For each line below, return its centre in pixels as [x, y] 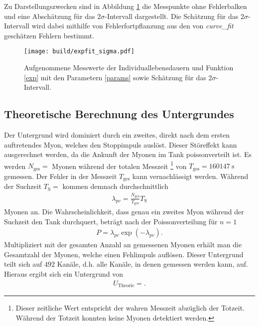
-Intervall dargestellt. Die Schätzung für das [172, 16]
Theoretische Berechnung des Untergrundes [119, 114]
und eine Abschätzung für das [50, 16]
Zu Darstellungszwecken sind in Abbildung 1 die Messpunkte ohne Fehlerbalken [126, 6]
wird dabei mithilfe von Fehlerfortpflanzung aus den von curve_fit [132, 26]
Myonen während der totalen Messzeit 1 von [119, 165]
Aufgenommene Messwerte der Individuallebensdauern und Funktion [129, 68]
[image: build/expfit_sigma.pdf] [79, 52]
